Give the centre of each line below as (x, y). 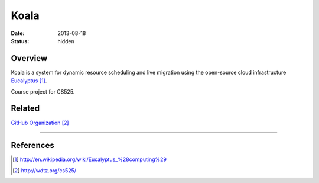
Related (25, 109)
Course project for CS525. (43, 91)
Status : (20, 41)
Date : (18, 33)
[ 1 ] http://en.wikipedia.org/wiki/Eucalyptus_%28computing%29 (89, 159)
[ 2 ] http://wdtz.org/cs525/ (45, 170)
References (32, 145)
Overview (29, 58)
